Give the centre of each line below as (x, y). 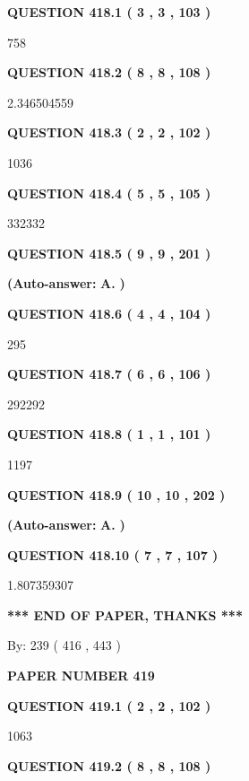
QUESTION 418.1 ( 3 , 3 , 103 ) (109, 12)
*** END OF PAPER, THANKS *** (125, 614)
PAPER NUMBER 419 (81, 676)
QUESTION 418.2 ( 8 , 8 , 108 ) (109, 72)
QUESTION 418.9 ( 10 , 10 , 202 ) (116, 494)
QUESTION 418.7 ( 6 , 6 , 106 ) (109, 374)
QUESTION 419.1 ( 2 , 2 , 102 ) (109, 705)
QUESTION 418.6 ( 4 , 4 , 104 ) (109, 313)
